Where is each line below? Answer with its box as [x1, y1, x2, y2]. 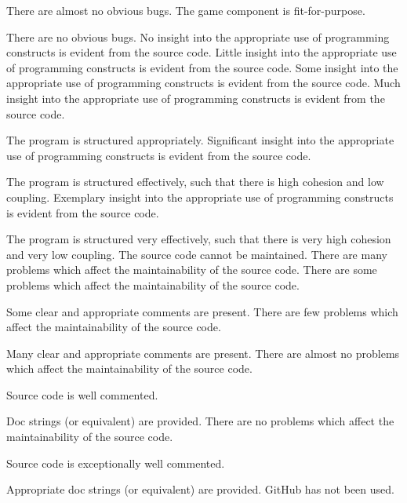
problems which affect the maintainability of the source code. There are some [6, 261, 377, 278]
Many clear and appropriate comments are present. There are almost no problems [6, 344, 400, 361]
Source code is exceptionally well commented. [6, 454, 225, 471]
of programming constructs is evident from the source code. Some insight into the [6, 59, 398, 75]
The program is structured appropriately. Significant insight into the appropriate [6, 132, 394, 148]
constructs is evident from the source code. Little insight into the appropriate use [6, 44, 397, 60]
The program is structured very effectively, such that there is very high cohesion [6, 231, 391, 247]
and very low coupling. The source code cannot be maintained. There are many [6, 246, 387, 262]
